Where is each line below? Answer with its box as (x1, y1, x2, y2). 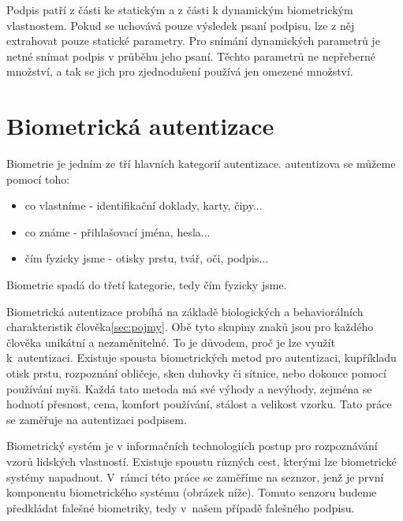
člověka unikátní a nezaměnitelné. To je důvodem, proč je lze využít (6, 333, 335, 350)
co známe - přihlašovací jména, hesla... (24, 223, 211, 240)
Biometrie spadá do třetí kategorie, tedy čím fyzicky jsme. (6, 277, 287, 293)
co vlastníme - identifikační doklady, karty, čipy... (24, 197, 263, 214)
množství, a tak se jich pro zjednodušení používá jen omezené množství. (6, 63, 353, 80)
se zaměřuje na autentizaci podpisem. (6, 411, 187, 427)
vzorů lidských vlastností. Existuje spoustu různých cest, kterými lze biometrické (6, 453, 397, 469)
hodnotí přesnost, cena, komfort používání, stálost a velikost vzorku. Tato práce (6, 396, 392, 412)
